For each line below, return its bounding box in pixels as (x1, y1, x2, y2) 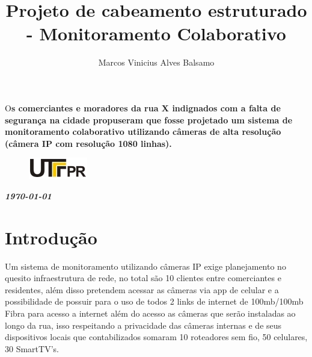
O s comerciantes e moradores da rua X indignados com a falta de (5, 101, 281, 114)
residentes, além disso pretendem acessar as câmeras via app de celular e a (5, 283, 279, 296)
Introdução (5, 225, 97, 249)
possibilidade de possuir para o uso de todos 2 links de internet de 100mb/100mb (5, 295, 304, 308)
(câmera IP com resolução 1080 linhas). (5, 137, 172, 149)
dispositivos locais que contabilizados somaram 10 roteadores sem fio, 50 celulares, (5, 331, 308, 343)
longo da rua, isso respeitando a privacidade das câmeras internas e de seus (5, 318, 282, 331)
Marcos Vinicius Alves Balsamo (98, 56, 215, 69)
